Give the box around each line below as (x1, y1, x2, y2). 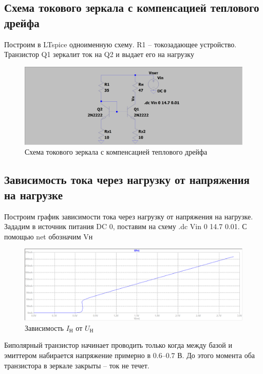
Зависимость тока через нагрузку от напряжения (4, 172, 250, 188)
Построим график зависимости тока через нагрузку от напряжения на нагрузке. (4, 211, 253, 221)
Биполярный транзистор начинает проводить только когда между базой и (4, 340, 232, 350)
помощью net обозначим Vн (4, 231, 93, 241)
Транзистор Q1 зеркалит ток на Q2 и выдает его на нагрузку (4, 49, 194, 60)
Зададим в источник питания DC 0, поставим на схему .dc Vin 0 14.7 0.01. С (4, 221, 247, 232)
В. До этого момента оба (177, 350, 255, 361)
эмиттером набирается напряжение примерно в (4, 350, 151, 361)
